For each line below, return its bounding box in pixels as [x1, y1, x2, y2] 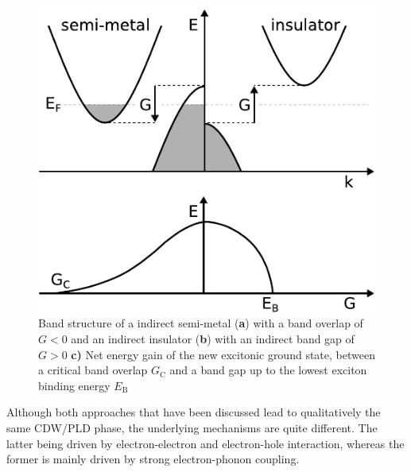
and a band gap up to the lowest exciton [169, 362, 367, 378]
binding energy [38, 377, 111, 393]
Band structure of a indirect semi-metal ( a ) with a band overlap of [38, 315, 363, 331]
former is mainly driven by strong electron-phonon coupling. [6, 451, 300, 467]
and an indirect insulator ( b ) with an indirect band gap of [71, 331, 355, 347]
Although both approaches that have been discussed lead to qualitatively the [6, 404, 381, 420]
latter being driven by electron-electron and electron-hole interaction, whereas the [6, 435, 405, 451]
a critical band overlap [38, 362, 148, 378]
